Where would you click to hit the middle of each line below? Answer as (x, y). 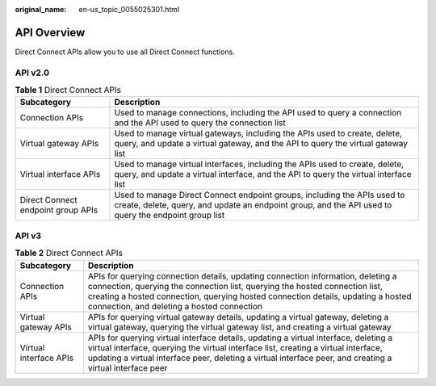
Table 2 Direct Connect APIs (69, 253)
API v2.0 (32, 73)
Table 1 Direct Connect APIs (68, 90)
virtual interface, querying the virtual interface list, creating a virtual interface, (235, 347)
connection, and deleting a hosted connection (175, 306)
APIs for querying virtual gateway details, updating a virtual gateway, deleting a (238, 317)
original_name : (41, 9)
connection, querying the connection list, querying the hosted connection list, (235, 286)
